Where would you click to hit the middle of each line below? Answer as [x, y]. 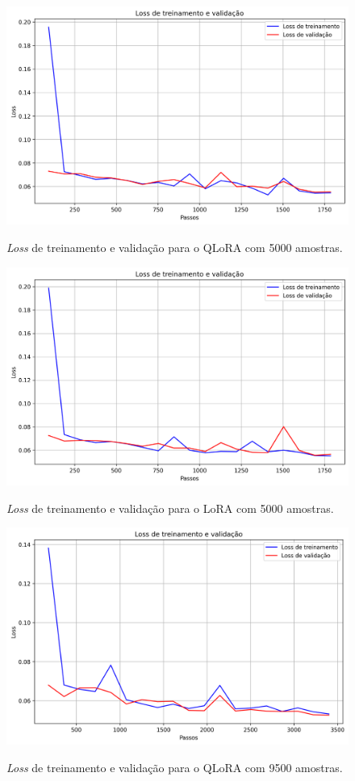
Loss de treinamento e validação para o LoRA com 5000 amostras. [170, 508]
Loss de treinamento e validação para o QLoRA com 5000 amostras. [175, 247]
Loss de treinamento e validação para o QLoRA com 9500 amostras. [175, 767]
